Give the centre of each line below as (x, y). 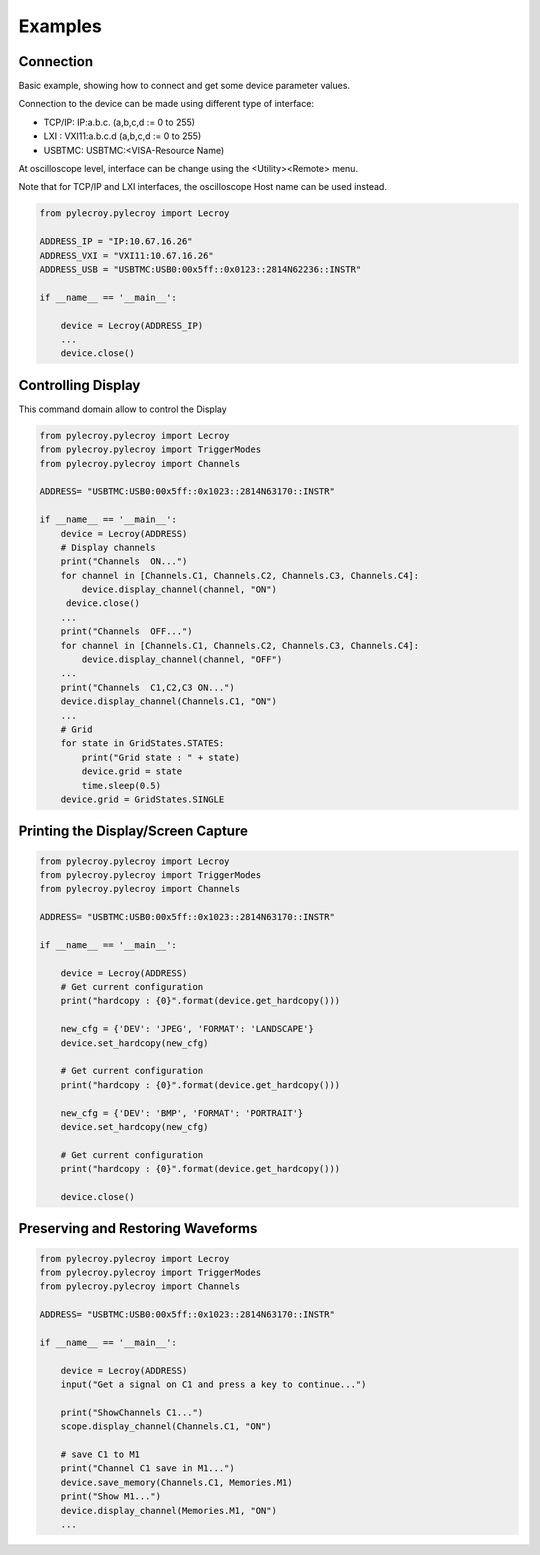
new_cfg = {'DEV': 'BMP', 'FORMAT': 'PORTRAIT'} (182, 1113)
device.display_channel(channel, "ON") (179, 589)
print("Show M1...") (111, 1496)
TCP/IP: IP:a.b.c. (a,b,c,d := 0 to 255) (119, 122)
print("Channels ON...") (124, 561)
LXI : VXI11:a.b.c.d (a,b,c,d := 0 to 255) (122, 136)
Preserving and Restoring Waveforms (138, 1228)
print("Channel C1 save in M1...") (147, 1468)
